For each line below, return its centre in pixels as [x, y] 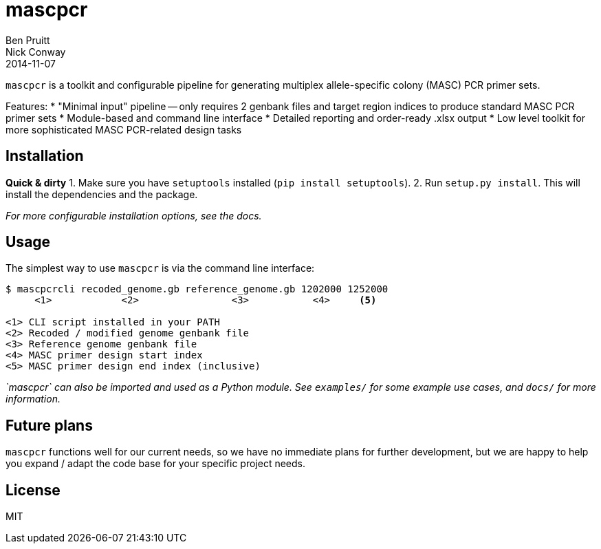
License [33, 490]
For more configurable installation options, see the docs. [134, 215]
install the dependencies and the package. [102, 194]
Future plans [49, 425]
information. [33, 399]
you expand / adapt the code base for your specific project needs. [156, 464]
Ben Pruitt [28, 40]
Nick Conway [36, 52]
